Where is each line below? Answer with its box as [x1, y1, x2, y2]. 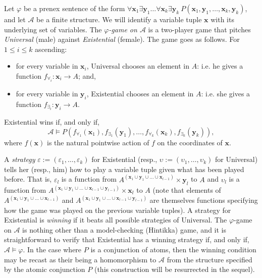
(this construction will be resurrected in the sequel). [94, 264, 255, 274]
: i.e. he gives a [197, 61, 243, 71]
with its [211, 14, 234, 24]
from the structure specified [167, 254, 252, 264]
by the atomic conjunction [4, 264, 85, 274]
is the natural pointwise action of [46, 137, 149, 147]
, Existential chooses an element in [86, 88, 194, 99]
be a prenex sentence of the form [23, 3, 125, 13]
